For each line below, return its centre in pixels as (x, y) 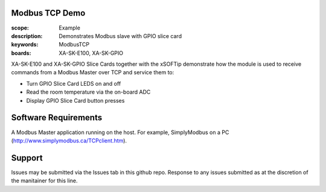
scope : (20, 28)
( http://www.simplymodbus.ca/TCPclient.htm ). (69, 140)
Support (27, 158)
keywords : (25, 45)
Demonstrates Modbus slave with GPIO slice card (120, 36)
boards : (21, 53)
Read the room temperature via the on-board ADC (88, 92)
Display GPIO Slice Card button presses (75, 100)
